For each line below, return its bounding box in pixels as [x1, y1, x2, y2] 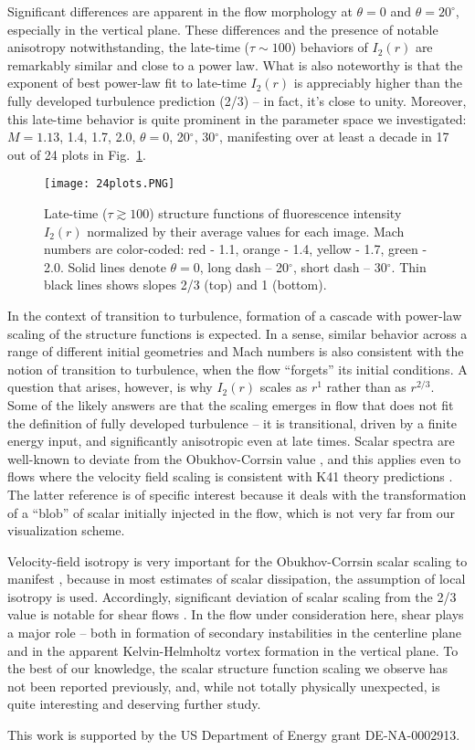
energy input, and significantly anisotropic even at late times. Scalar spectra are [7, 431, 455, 450]
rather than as [326, 377, 406, 396]
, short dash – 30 [292, 257, 387, 276]
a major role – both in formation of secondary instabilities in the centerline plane [7, 623, 462, 642]
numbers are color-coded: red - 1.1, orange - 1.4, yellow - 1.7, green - [44, 239, 427, 259]
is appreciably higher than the [293, 73, 462, 92]
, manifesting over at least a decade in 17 [219, 127, 449, 146]
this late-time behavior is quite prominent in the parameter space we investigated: [7, 109, 467, 128]
